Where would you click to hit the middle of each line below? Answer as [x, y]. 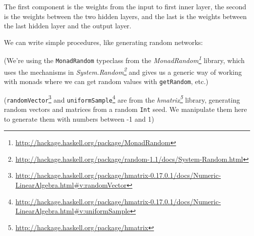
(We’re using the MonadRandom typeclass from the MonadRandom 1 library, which [124, 60]
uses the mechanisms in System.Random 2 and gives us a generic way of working [123, 71]
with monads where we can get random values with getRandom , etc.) [106, 81]
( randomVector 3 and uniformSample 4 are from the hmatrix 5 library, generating [122, 99]
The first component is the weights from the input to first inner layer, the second [125, 6]
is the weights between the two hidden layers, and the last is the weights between [126, 16]
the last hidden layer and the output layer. [68, 26]
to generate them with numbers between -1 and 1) [79, 118]
